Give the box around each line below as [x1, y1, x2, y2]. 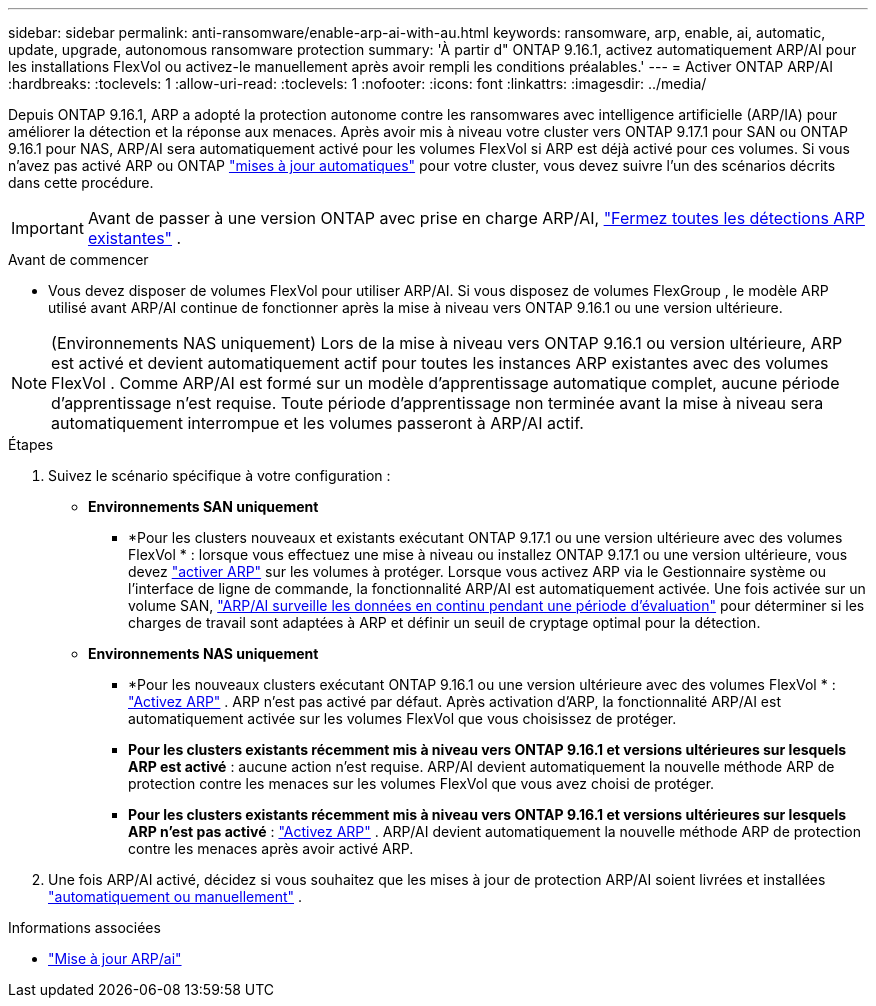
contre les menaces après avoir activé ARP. [128, 840, 414, 857]
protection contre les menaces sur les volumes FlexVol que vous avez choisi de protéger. [128, 775, 715, 792]
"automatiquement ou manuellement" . [48, 888, 302, 905]
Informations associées [8, 919, 161, 936]
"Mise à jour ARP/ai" [48, 950, 182, 967]
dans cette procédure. [8, 174, 154, 191]
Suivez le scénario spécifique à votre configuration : [48, 467, 391, 484]
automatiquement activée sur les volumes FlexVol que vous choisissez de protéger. [128, 710, 677, 727]
